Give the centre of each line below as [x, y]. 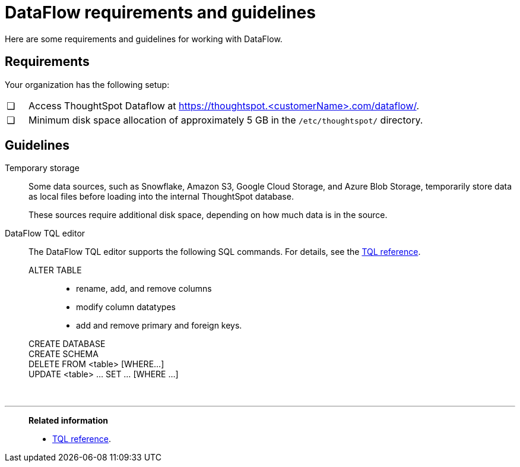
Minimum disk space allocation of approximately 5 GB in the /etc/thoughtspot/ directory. [226, 120]
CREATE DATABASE [67, 344]
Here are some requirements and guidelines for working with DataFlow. [144, 39]
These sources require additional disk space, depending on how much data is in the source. [208, 215]
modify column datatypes [126, 307]
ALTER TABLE [55, 270]
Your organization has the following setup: [87, 84]
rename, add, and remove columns [144, 289]
